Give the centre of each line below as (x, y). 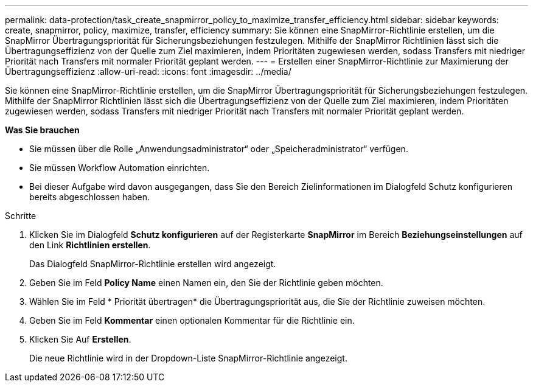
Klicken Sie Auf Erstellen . (80, 339)
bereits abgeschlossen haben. (90, 197)
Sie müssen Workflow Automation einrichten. (120, 168)
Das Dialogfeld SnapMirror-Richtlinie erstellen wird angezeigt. (153, 264)
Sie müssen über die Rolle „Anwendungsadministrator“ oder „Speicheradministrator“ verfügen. (219, 149)
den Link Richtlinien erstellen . (90, 245)
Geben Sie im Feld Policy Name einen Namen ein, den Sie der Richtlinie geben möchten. (206, 283)
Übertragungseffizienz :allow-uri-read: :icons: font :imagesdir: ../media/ (148, 71)
